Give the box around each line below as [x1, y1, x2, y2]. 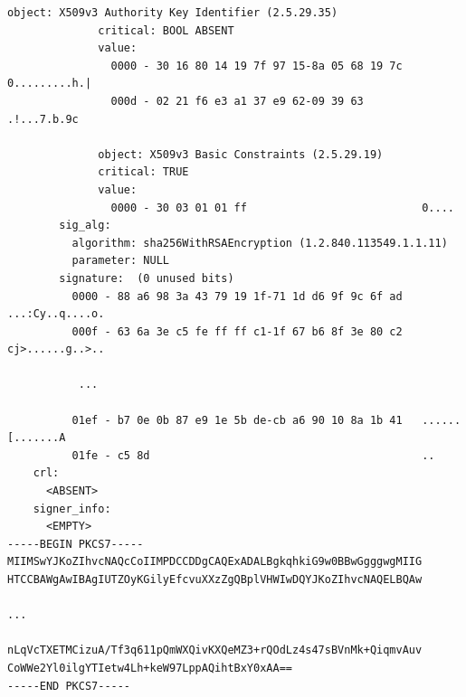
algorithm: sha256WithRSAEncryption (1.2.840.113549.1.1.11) [71, 236, 448, 250]
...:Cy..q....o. [7, 307, 105, 321]
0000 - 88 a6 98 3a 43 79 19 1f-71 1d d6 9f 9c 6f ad [71, 289, 403, 303]
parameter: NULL [71, 254, 169, 268]
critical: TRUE [98, 165, 189, 179]
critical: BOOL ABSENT [98, 24, 234, 37]
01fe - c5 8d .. [71, 448, 435, 462]
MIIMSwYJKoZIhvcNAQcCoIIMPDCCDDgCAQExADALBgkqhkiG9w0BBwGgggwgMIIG [7, 555, 423, 569]
